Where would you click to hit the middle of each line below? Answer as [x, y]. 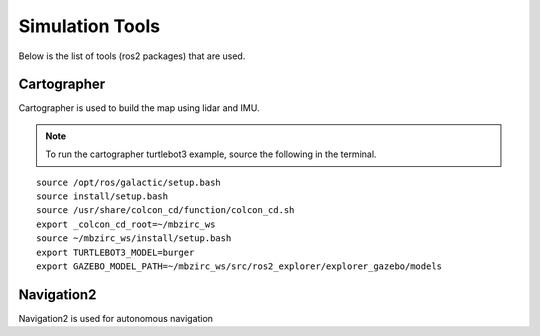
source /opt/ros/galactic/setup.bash [129, 182]
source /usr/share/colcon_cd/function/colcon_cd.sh [165, 210]
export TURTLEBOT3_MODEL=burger [115, 252]
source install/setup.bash [102, 196]
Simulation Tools [89, 26]
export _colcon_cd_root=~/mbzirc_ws [126, 224]
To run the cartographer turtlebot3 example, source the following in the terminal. [211, 154]
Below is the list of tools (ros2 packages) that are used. [132, 56]
